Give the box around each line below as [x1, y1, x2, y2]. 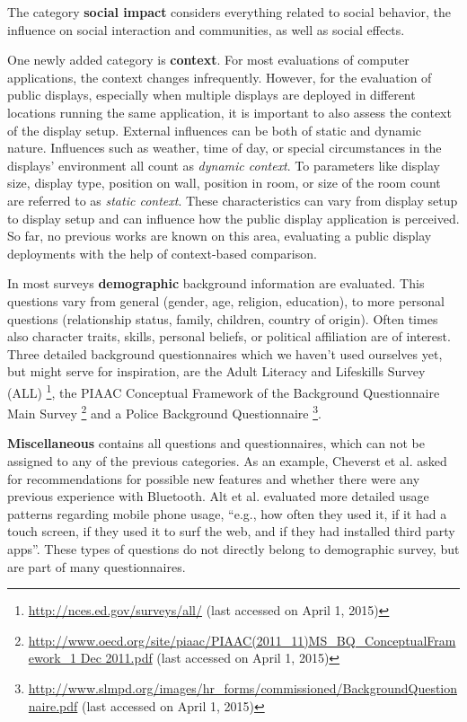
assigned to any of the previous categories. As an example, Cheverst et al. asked [7, 451, 447, 470]
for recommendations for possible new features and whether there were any [7, 469, 420, 488]
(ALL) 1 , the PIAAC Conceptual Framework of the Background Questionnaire [7, 380, 440, 401]
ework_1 [28, 648, 77, 667]
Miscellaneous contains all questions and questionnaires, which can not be [7, 434, 426, 453]
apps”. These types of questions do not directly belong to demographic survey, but [7, 539, 460, 558]
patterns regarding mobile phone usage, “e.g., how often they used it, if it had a [7, 504, 447, 523]
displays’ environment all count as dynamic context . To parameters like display [7, 155, 440, 174]
